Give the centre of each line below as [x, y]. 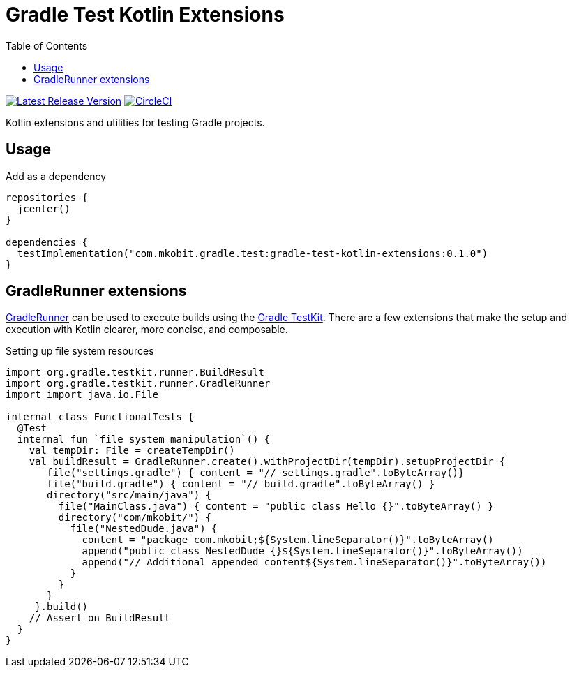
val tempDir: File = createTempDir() [132, 451]
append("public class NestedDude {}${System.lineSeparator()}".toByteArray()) [302, 551]
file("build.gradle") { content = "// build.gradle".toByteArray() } [241, 484]
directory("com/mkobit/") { [135, 518]
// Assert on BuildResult [100, 618]
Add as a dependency [56, 176]
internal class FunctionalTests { [100, 417]
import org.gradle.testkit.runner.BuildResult [135, 372]
